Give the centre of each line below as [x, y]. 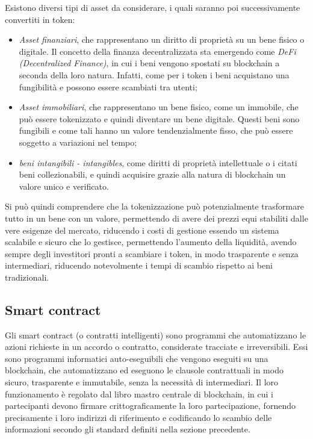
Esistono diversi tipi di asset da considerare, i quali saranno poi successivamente [153, 7]
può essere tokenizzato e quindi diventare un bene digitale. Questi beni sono [159, 118]
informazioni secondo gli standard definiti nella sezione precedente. [128, 429]
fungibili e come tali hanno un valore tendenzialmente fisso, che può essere [156, 130]
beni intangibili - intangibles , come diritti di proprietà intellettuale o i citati [158, 162]
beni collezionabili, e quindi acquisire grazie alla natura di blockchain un [152, 174]
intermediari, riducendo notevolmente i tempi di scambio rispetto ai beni [139, 265]
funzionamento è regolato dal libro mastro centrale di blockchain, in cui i [139, 394]
